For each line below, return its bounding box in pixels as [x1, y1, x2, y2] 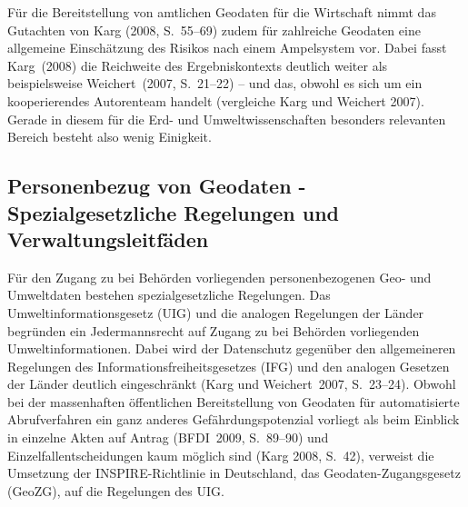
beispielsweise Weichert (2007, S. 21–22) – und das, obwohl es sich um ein [7, 74, 423, 93]
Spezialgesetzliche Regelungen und [7, 198, 340, 226]
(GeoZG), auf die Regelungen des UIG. [7, 481, 224, 500]
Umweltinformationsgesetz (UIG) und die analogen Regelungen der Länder [7, 303, 424, 322]
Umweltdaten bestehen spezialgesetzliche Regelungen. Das [7, 285, 331, 304]
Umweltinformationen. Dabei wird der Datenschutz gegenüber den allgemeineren [7, 339, 456, 358]
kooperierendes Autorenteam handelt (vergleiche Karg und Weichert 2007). [7, 91, 424, 110]
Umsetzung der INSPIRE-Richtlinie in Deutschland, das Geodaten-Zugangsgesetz [7, 463, 461, 482]
